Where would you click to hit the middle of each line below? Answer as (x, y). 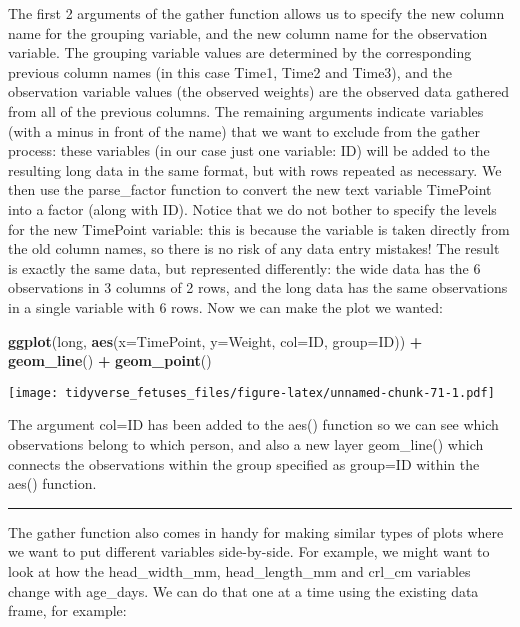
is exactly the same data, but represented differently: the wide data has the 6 (244, 267)
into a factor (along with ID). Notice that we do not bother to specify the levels (252, 208)
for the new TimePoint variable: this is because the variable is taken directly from (259, 228)
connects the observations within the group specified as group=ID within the (244, 463)
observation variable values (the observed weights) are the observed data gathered (259, 91)
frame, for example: (67, 610)
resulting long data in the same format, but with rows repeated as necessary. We (255, 169)
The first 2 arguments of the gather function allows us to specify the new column (256, 13)
